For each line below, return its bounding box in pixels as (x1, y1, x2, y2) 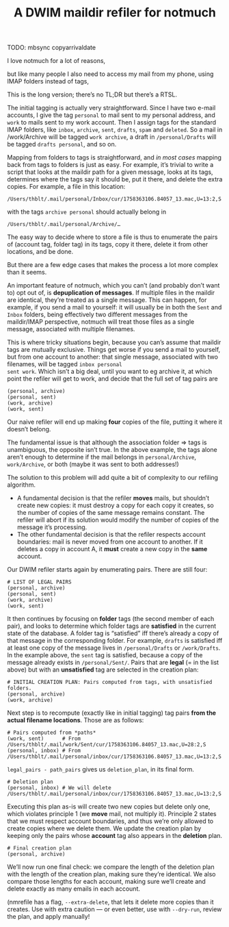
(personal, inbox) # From (7, 748, 81, 754)
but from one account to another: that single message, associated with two (7, 353, 219, 361)
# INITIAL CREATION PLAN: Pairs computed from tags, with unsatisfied (7, 679, 213, 686)
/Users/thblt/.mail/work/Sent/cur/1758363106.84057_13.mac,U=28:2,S (7, 741, 206, 748)
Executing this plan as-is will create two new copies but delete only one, (7, 802, 211, 811)
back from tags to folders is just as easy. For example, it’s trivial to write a (7, 161, 214, 169)
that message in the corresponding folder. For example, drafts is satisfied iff (7, 637, 223, 645)
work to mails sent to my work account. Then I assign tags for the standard (7, 118, 217, 127)
